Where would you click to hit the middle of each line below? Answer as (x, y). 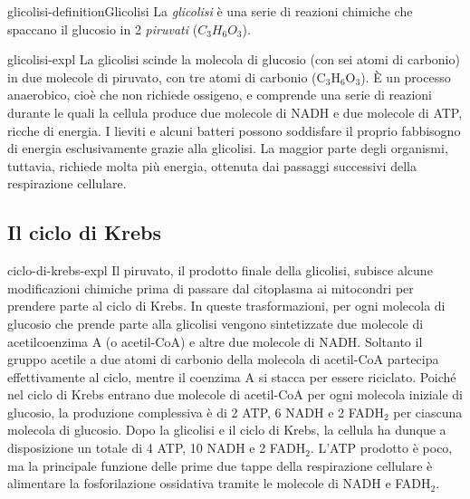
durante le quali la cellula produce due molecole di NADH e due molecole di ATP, (235, 112)
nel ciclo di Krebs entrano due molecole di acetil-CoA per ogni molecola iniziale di (235, 394)
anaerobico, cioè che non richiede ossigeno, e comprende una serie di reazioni (220, 95)
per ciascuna (428, 412)
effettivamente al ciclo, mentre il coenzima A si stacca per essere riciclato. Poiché (232, 376)
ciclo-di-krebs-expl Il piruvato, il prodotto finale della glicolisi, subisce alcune (220, 270)
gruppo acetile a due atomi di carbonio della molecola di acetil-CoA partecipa (223, 359)
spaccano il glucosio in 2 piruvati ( (103, 29)
